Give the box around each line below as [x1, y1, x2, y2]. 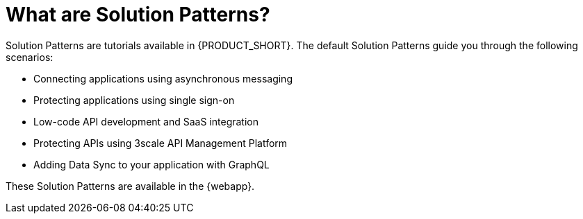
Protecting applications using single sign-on [33, 94, 235, 106]
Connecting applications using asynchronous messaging [33, 72, 293, 85]
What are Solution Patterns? [6, 3, 270, 26]
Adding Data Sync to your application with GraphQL [33, 158, 270, 170]
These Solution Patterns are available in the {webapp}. [6, 179, 255, 192]
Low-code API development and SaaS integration [33, 115, 258, 128]
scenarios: [6, 51, 54, 63]
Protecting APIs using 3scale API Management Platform [33, 137, 288, 149]
